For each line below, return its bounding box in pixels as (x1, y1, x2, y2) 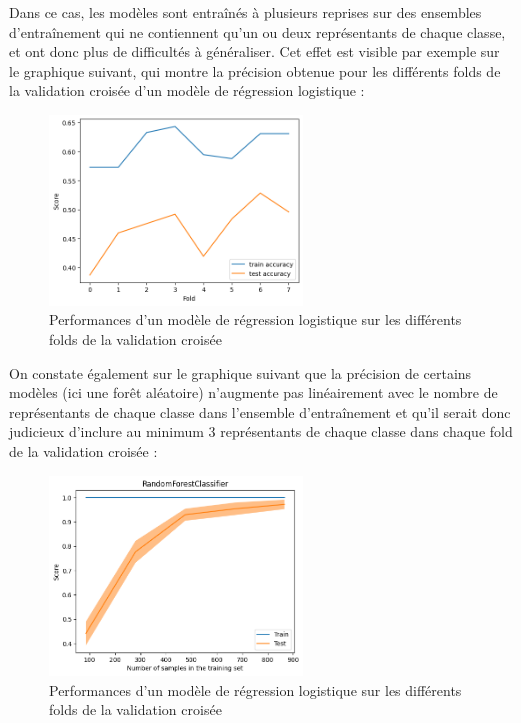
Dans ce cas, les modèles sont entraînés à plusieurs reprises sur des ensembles (9, 2, 482, 22)
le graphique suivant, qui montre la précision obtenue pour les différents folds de (9, 60, 501, 81)
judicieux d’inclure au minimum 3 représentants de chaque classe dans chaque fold (9, 421, 513, 442)
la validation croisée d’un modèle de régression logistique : (9, 80, 365, 101)
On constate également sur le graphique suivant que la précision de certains (9, 362, 472, 383)
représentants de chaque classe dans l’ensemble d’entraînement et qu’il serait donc (9, 401, 511, 422)
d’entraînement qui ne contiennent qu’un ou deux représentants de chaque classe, (9, 21, 506, 42)
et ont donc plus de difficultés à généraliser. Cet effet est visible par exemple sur (9, 41, 500, 62)
